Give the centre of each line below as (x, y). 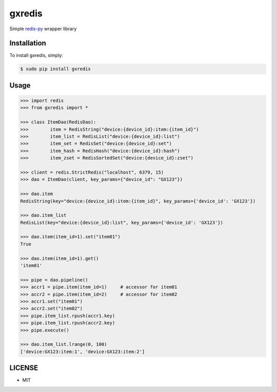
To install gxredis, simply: (36, 55)
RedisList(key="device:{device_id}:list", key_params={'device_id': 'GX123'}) (122, 222)
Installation (28, 43)
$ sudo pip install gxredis (55, 69)
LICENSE (24, 368)
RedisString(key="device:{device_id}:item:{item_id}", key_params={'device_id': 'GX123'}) (138, 201)
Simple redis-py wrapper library (43, 29)
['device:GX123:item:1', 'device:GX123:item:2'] (83, 352)
